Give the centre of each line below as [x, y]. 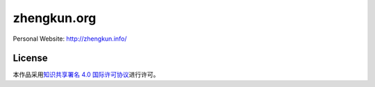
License [30, 58]
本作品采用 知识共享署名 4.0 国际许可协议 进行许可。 [86, 75]
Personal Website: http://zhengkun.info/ [70, 39]
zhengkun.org [55, 18]
